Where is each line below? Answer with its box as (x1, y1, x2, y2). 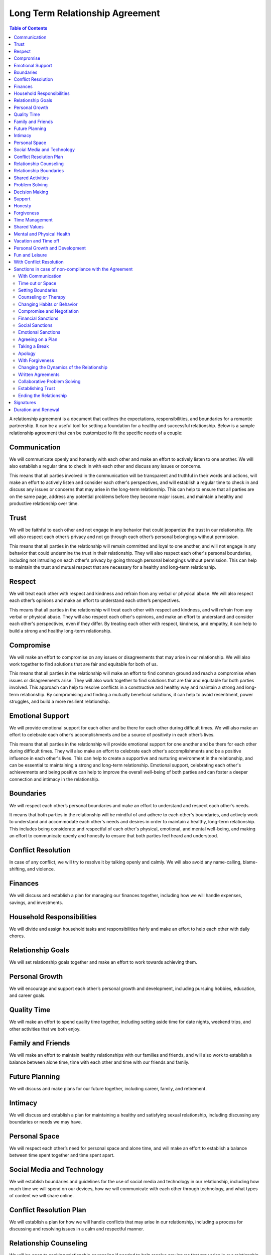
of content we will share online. (9, 1193, 74, 1199)
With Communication (18, 273, 62, 279)
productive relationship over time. (9, 500, 79, 507)
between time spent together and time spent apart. (9, 1152, 115, 1158)
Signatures (14, 400, 36, 406)
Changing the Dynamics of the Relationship (18, 364, 108, 370)
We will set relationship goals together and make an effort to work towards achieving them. (9, 959, 198, 965)
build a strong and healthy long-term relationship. (9, 627, 112, 634)
